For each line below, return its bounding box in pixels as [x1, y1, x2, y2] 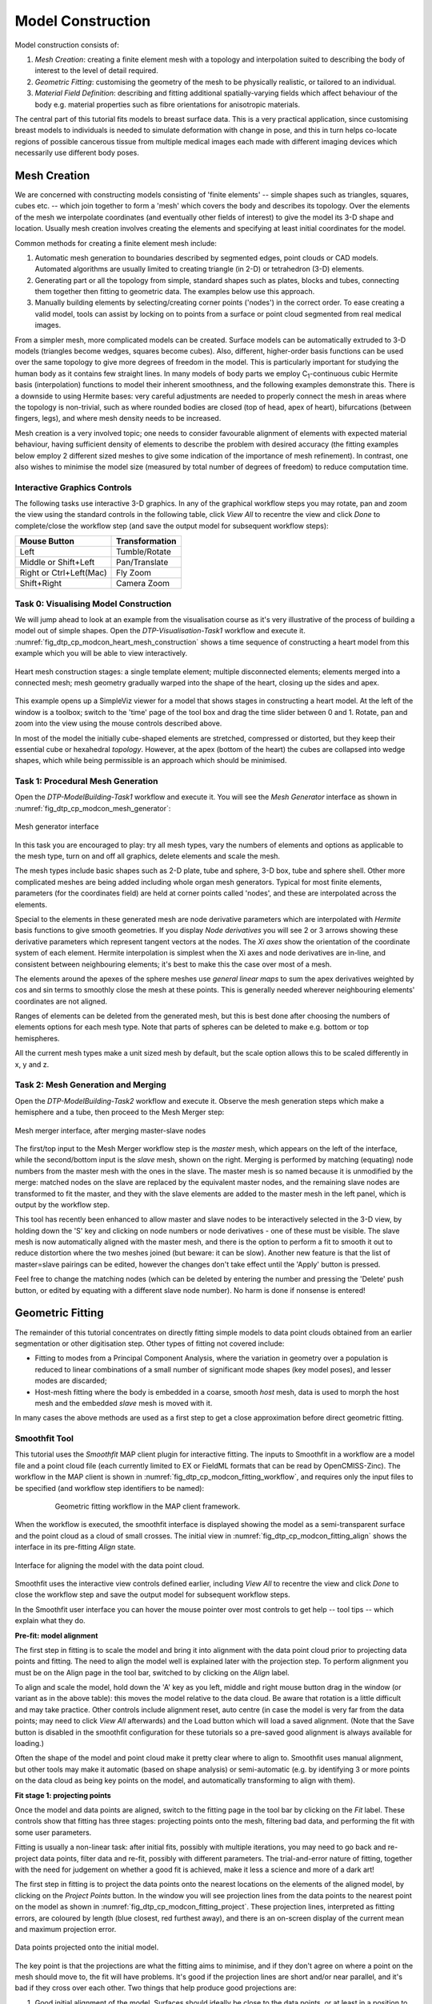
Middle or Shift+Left [19, 557, 95, 568]
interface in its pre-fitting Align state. [14, 1542, 136, 1552]
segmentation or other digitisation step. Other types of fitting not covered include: [14, 1339, 285, 1348]
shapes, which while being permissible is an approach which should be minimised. [14, 756, 287, 766]
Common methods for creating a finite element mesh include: [14, 238, 218, 248]
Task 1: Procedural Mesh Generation [14, 776, 158, 787]
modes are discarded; [34, 1376, 107, 1386]
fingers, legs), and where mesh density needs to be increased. [14, 414, 222, 423]
